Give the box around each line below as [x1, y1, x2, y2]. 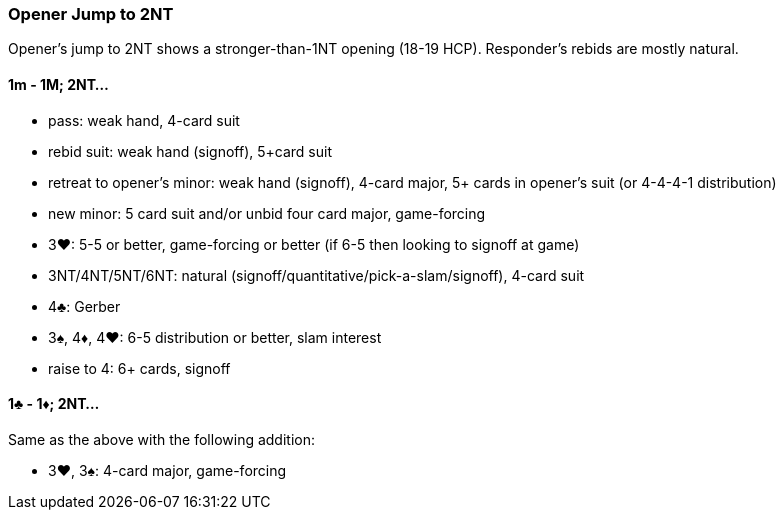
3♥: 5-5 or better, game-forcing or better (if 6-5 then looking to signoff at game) [48, 235, 580, 253]
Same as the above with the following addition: [8, 430, 316, 448]
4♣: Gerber [48, 297, 121, 315]
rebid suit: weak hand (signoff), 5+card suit [48, 142, 332, 160]
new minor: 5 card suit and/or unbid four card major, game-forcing [48, 204, 486, 222]
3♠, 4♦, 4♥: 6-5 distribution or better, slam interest [48, 328, 382, 346]
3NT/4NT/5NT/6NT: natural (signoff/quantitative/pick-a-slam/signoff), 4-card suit [48, 266, 585, 284]
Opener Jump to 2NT [8, 4, 174, 24]
